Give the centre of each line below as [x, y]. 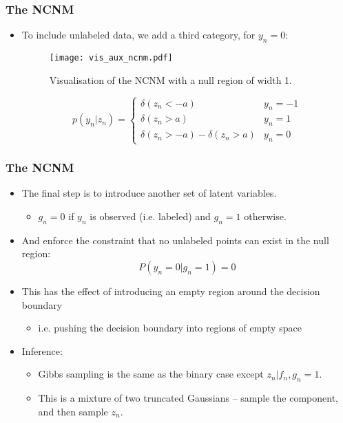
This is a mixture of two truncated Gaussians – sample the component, [188, 398]
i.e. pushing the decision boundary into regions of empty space [170, 328]
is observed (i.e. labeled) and [150, 216]
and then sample [73, 411]
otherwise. [265, 216]
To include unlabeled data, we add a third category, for [138, 35]
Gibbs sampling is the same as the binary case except [151, 374]
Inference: [42, 350]
